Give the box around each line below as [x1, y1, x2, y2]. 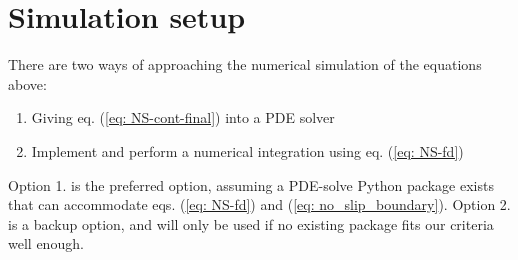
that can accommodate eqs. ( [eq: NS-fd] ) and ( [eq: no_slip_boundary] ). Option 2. [8, 194, 511, 215]
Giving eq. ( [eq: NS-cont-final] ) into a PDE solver [31, 107, 335, 128]
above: [8, 73, 47, 94]
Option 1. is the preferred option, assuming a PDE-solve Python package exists [8, 174, 494, 195]
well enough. [8, 233, 84, 254]
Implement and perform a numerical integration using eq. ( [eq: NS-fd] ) [31, 140, 464, 161]
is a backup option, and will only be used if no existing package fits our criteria [8, 213, 494, 234]
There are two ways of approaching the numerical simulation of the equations [8, 54, 482, 75]
